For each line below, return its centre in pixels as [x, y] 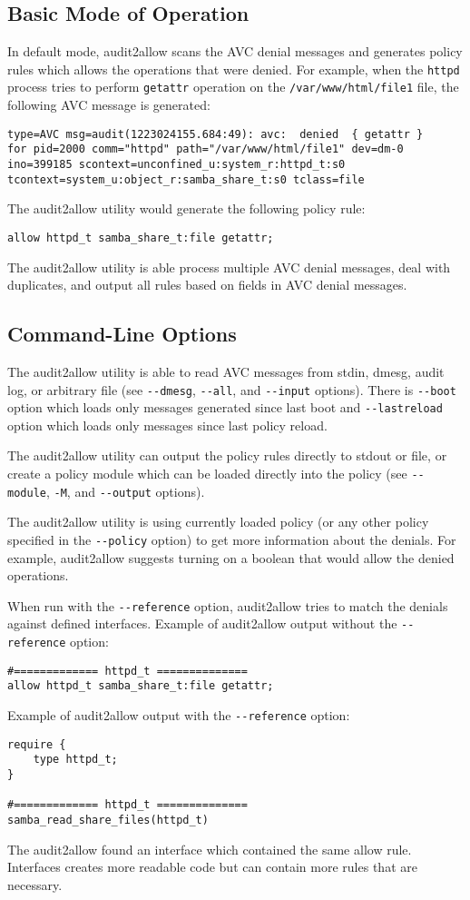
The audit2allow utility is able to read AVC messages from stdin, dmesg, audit [226, 371]
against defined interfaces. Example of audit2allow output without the [202, 623]
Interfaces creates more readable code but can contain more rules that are [212, 867]
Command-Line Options [122, 334]
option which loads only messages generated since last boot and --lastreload [225, 407]
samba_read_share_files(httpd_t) [108, 821]
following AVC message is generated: [109, 105]
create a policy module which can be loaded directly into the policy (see [207, 474]
